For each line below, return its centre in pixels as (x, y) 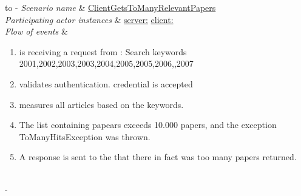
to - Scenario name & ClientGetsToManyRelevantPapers (110, 7)
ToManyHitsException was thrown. (85, 136)
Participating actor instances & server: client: (89, 19)
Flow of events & (36, 31)
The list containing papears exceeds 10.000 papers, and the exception (148, 125)
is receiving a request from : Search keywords (103, 51)
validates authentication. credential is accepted (106, 83)
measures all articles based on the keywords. (101, 104)
